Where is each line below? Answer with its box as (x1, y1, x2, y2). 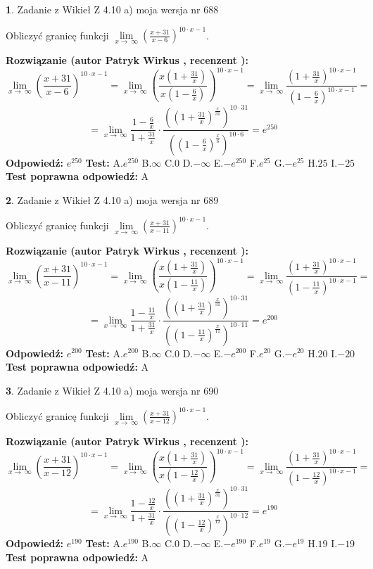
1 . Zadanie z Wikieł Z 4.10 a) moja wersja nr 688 (6, 2, 219, 16)
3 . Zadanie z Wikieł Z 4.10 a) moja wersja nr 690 (6, 383, 219, 397)
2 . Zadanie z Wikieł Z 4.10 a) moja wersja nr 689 (6, 192, 219, 207)
